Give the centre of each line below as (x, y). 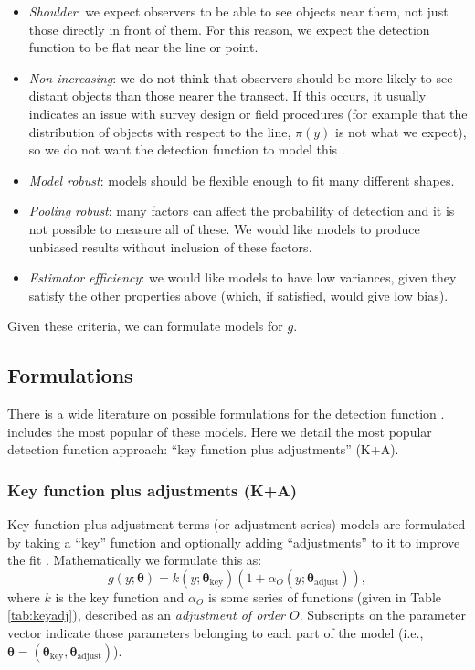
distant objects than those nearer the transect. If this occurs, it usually (227, 96)
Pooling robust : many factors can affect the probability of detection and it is (242, 211)
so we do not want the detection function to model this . (187, 149)
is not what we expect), (401, 131)
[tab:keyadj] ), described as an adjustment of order (147, 615)
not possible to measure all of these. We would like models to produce (224, 228)
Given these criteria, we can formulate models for (145, 326)
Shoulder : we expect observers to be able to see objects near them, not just (238, 11)
